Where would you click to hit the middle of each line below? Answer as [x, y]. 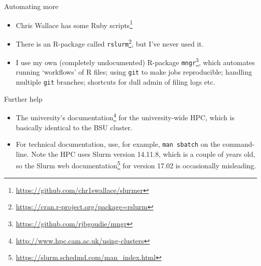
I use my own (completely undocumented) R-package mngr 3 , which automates [135, 61]
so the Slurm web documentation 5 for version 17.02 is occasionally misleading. [136, 165]
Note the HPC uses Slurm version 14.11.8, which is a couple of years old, [143, 154]
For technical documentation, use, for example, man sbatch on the [118, 144]
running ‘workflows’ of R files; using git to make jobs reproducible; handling [134, 72]
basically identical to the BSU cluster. [74, 127]
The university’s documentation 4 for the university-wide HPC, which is [125, 117]
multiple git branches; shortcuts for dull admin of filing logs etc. [115, 82]
